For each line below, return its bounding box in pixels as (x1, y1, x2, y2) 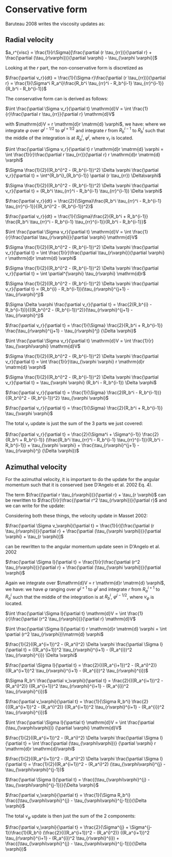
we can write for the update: (5, 503, 65, 509)
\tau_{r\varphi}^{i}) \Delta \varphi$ (5, 652, 78, 658)
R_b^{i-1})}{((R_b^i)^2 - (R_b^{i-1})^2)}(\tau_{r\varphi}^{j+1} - (5, 307, 133, 313)
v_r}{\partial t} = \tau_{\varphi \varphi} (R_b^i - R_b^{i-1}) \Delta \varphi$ (5, 379, 157, 385)
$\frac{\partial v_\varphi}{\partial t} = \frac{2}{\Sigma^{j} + (5, 824, 129, 830)
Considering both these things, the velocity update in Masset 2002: (5, 513, 148, 519)
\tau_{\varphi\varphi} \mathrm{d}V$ (5, 343, 81, 349)
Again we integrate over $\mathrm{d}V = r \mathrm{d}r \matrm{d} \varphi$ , (5, 580, 165, 586)
